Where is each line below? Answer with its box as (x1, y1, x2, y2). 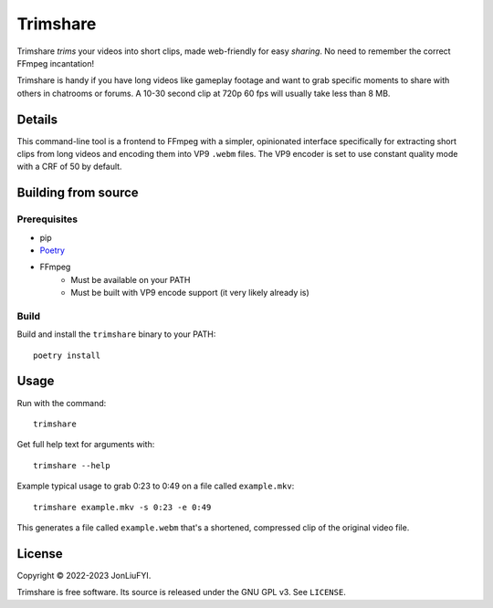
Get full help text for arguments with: (16, 439, 155, 450)
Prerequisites (16, 213, 78, 225)
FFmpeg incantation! (16, 58, 95, 68)
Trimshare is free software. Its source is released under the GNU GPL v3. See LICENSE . (16, 587, 346, 598)
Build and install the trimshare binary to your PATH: (16, 329, 216, 340)
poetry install (33, 350, 101, 361)
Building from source (16, 185, 139, 201)
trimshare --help (33, 460, 110, 470)
